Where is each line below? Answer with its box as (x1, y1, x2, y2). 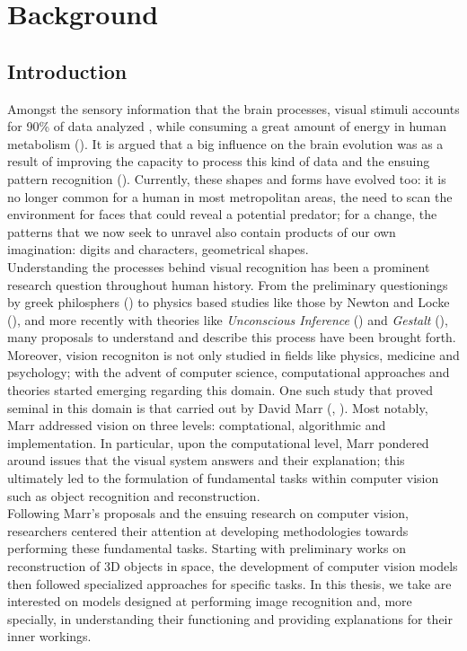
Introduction (7, 57, 128, 84)
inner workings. (7, 627, 92, 646)
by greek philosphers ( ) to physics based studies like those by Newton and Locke (7, 293, 450, 312)
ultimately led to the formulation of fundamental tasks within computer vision (7, 469, 439, 488)
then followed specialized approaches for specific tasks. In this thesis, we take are (7, 574, 452, 593)
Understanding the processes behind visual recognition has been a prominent (7, 257, 430, 276)
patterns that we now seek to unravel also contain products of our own (7, 222, 396, 241)
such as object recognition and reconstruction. (7, 486, 260, 505)
